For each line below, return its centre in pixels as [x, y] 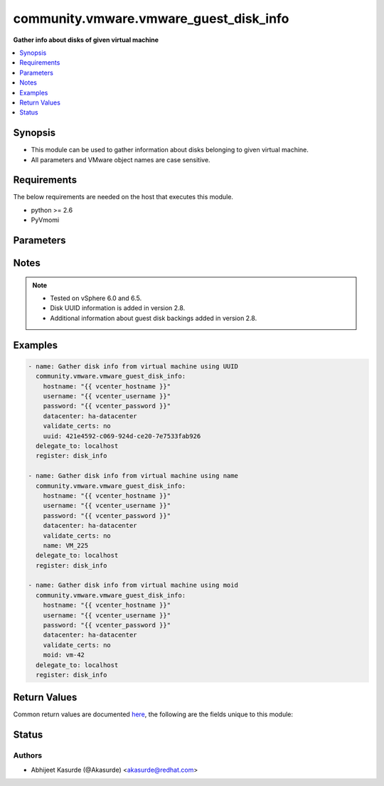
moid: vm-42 [64, 655]
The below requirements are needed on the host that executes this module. [123, 197]
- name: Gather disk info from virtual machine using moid [133, 585]
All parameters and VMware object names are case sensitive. [121, 159]
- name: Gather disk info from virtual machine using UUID [133, 366]
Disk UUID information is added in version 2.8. [118, 308]
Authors [28, 755]
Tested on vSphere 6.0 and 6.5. [96, 298]
